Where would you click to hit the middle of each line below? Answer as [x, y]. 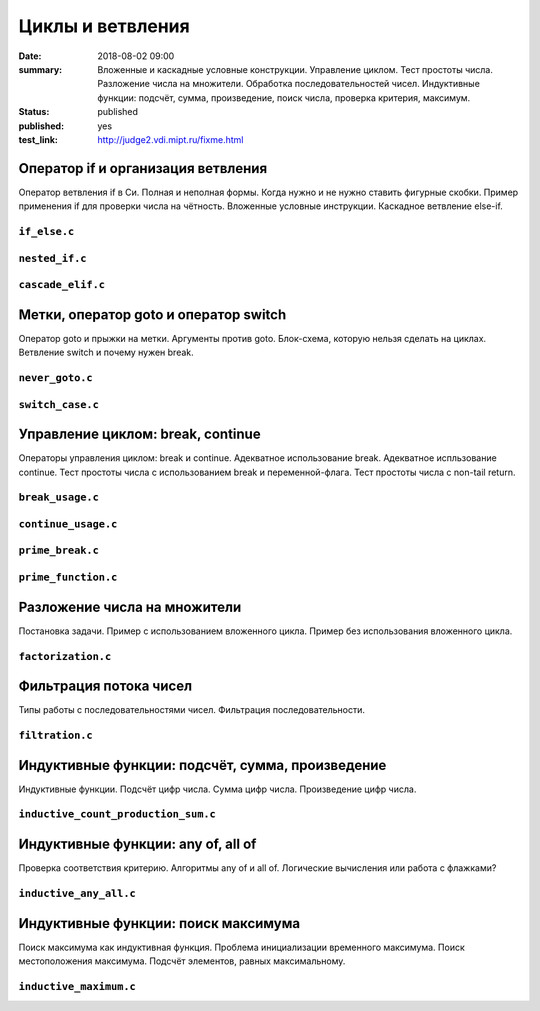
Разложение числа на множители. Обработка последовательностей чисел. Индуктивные [288, 84]
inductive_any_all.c [77, 893]
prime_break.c [59, 550]
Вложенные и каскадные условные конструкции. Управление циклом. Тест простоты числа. [295, 69]
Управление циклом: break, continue [139, 434]
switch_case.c [59, 404]
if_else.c [46, 231]
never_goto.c [56, 377]
